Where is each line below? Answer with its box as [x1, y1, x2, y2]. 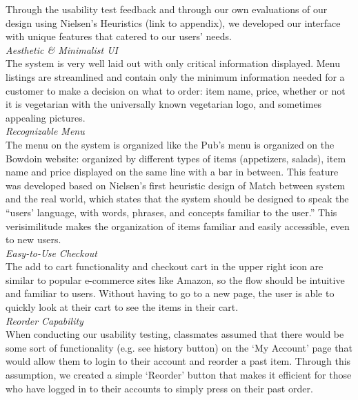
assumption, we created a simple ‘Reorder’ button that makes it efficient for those [6, 368, 352, 382]
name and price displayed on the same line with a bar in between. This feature [6, 164, 339, 179]
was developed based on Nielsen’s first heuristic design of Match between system [6, 178, 346, 192]
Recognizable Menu [6, 124, 85, 138]
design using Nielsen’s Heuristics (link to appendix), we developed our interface [6, 15, 341, 30]
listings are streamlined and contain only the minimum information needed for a [6, 69, 345, 84]
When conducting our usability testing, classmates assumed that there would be [6, 327, 344, 341]
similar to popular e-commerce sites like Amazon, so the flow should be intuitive [6, 272, 345, 287]
